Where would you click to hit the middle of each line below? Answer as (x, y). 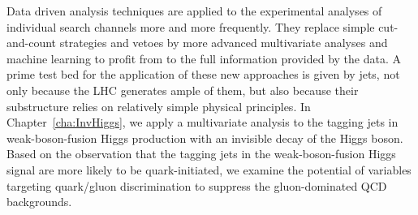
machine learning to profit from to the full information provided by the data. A (204, 58)
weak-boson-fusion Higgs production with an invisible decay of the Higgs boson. (205, 138)
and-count (32, 43)
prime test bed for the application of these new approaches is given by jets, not (203, 74)
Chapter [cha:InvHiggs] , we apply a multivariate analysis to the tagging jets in (203, 122)
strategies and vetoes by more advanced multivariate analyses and (224, 43)
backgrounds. (39, 202)
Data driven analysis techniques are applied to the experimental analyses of (194, 11)
